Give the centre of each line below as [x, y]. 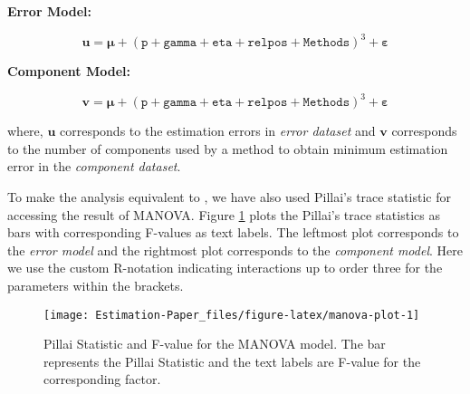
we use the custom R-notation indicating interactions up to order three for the [225, 268]
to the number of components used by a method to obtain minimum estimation [228, 148]
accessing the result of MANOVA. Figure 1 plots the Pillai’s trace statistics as [224, 214]
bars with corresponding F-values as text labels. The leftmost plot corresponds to [233, 232]
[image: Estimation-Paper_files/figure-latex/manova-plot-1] [232, 315]
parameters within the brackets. [96, 285]
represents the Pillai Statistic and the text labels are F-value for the [232, 361]
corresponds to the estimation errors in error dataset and [217, 131]
